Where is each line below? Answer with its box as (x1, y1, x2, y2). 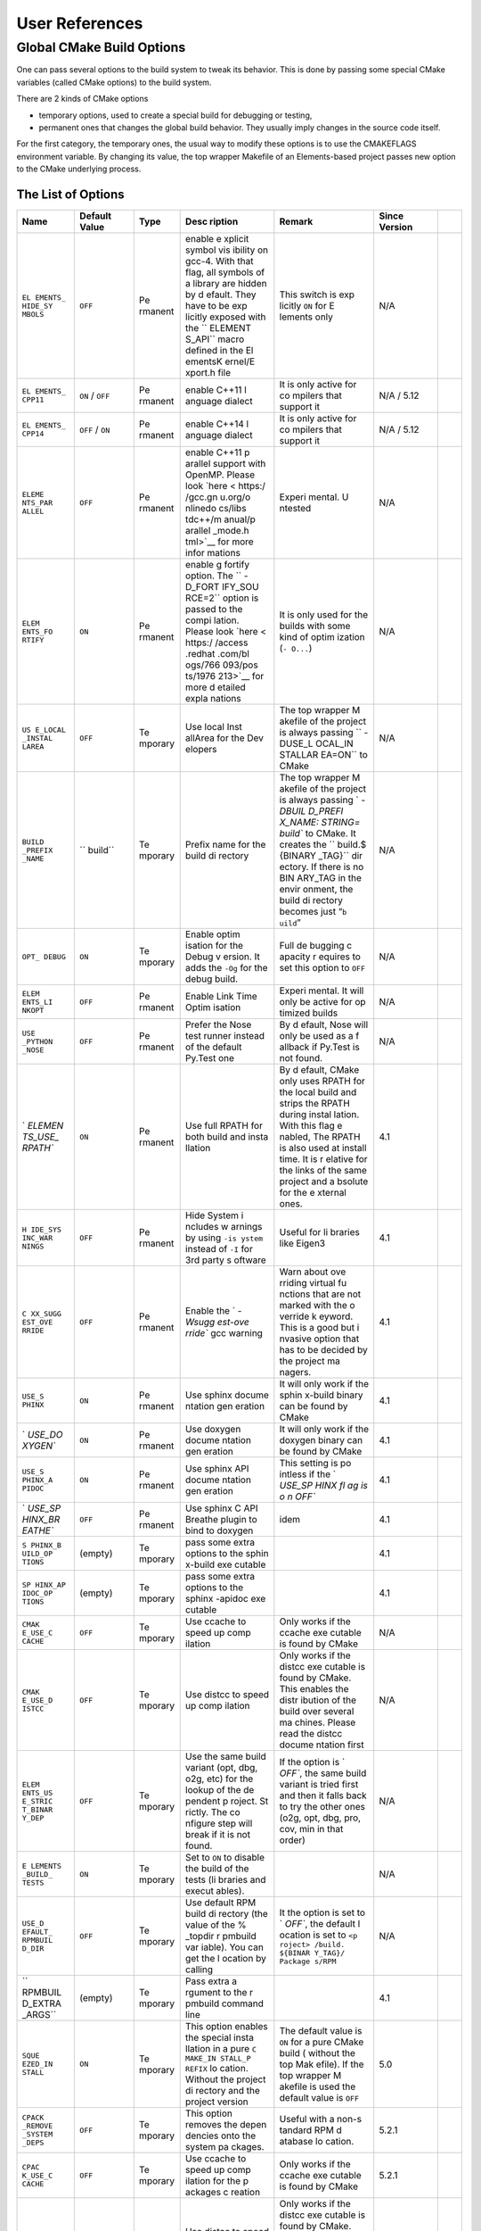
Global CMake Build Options (16, 39, 186, 55)
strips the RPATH (279, 1098, 351, 1110)
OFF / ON (79, 424, 110, 436)
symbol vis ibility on (185, 244, 269, 256)
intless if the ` (279, 1468, 337, 1480)
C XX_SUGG (21, 1308, 62, 1318)
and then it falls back (279, 1789, 367, 1802)
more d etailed (185, 681, 247, 693)
